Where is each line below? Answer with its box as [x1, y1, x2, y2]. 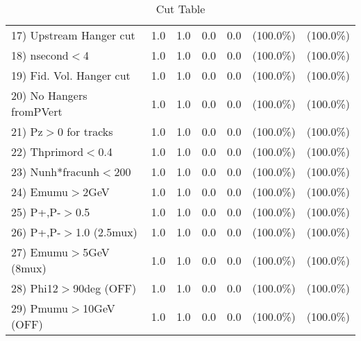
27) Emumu [11, 244, 69, 260]
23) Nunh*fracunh [11, 164, 100, 180]
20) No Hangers [11, 87, 87, 103]
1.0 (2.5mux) [75, 224, 137, 240]
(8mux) [11, 260, 47, 276]
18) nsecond [11, 47, 69, 63]
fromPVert [11, 103, 62, 119]
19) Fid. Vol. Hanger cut [11, 67, 131, 83]
